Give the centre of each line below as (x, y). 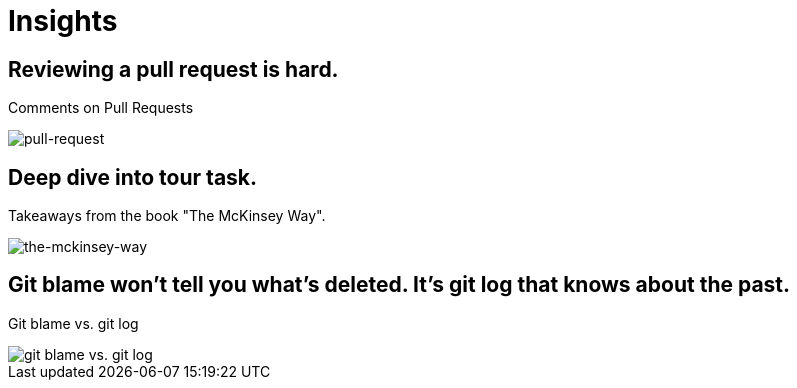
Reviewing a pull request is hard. (173, 69)
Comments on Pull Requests (101, 108)
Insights (63, 21)
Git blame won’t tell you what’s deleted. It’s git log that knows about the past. (399, 285)
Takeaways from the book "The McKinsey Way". (167, 216)
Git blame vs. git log (73, 323)
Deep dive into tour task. (133, 177)
